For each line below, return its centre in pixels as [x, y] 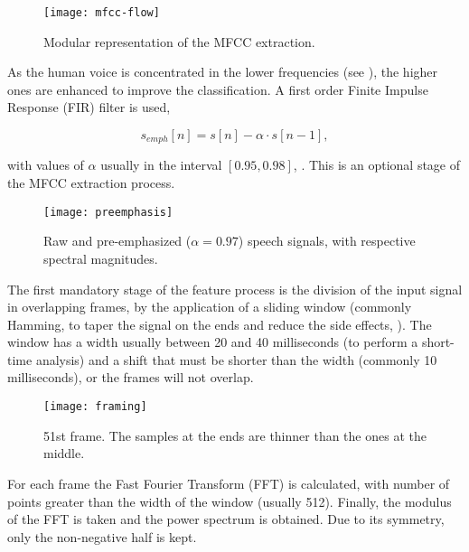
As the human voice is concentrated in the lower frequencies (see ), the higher [223, 72]
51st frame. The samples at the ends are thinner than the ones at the [235, 435]
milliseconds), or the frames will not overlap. [131, 377]
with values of [46, 165]
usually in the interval [161, 165]
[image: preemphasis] [108, 212]
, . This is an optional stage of [377, 165]
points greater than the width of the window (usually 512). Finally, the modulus [230, 501]
